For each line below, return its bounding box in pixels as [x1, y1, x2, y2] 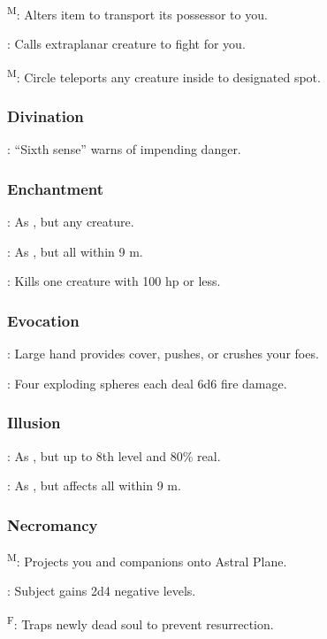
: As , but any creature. [7, 212, 134, 231]
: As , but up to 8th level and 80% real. [7, 446, 221, 465]
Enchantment [7, 177, 104, 199]
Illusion [7, 412, 61, 434]
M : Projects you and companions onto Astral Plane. [7, 549, 287, 570]
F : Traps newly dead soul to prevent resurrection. [7, 612, 274, 633]
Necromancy [7, 513, 98, 535]
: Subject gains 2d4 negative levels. [7, 581, 196, 600]
